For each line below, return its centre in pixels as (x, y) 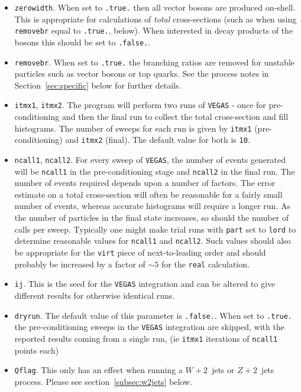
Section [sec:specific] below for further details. (98, 85)
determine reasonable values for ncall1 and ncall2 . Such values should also (153, 241)
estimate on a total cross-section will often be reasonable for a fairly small (148, 194)
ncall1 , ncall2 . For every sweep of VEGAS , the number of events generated (150, 159)
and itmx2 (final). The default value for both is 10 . (158, 140)
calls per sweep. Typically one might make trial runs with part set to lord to (155, 229)
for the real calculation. (205, 264)
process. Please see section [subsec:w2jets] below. (103, 381)
